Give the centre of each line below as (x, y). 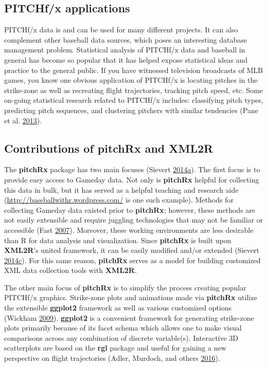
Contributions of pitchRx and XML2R (109, 148)
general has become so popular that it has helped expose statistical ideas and (126, 59)
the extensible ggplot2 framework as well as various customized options (118, 308)
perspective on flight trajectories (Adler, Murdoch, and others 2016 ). (112, 358)
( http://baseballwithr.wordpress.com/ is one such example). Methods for (119, 200)
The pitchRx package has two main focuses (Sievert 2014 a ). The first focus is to (132, 169)
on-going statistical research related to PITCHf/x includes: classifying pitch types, (134, 100)
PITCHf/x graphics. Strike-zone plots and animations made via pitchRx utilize (131, 297)
